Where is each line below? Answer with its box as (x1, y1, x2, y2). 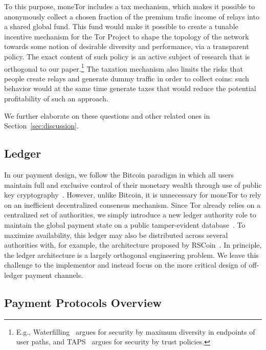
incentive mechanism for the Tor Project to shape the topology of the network (4, 31, 249, 41)
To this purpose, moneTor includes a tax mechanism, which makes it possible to (4, 1, 255, 11)
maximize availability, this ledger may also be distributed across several (4, 229, 228, 240)
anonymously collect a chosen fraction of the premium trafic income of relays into (4, 11, 259, 21)
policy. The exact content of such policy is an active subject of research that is (4, 51, 250, 61)
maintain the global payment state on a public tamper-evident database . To (4, 219, 246, 230)
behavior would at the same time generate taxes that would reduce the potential (4, 83, 256, 94)
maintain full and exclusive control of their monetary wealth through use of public (4, 179, 262, 190)
